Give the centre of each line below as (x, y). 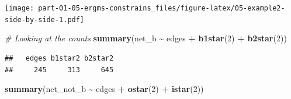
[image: (20, 8)
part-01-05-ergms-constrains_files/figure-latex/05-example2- (162, 8)
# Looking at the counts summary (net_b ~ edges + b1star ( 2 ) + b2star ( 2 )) (146, 38)
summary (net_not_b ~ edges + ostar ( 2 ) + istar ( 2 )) (104, 89)
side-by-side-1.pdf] (45, 20)
